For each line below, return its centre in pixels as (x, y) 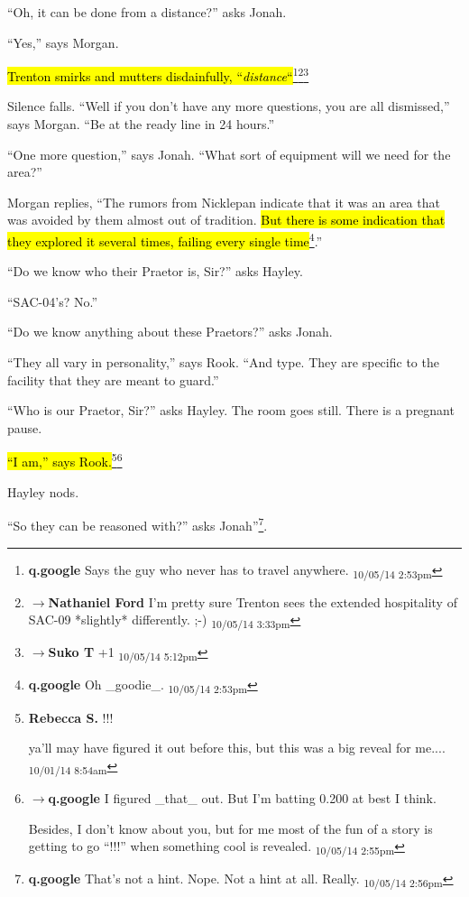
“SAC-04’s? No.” (53, 301)
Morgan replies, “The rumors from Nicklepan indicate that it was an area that (224, 202)
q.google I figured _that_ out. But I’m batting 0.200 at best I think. (242, 797)
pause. (25, 427)
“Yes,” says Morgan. (63, 42)
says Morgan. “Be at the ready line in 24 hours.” (141, 124)
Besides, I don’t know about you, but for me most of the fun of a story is (230, 828)
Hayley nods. (43, 491)
